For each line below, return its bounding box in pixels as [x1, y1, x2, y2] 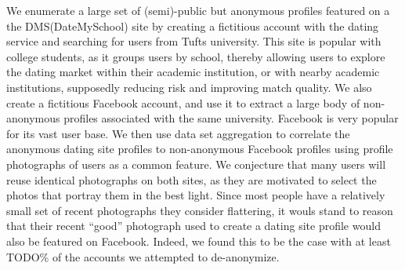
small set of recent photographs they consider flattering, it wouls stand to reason [6, 202, 393, 218]
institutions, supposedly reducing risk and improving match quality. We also [6, 78, 372, 95]
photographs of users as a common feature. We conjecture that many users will [6, 155, 386, 172]
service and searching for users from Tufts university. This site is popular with [6, 33, 381, 49]
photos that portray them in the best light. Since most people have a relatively [6, 187, 385, 203]
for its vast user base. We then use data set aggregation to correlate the [6, 125, 350, 141]
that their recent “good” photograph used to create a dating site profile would [6, 217, 381, 234]
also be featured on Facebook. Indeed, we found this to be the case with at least [6, 232, 391, 249]
